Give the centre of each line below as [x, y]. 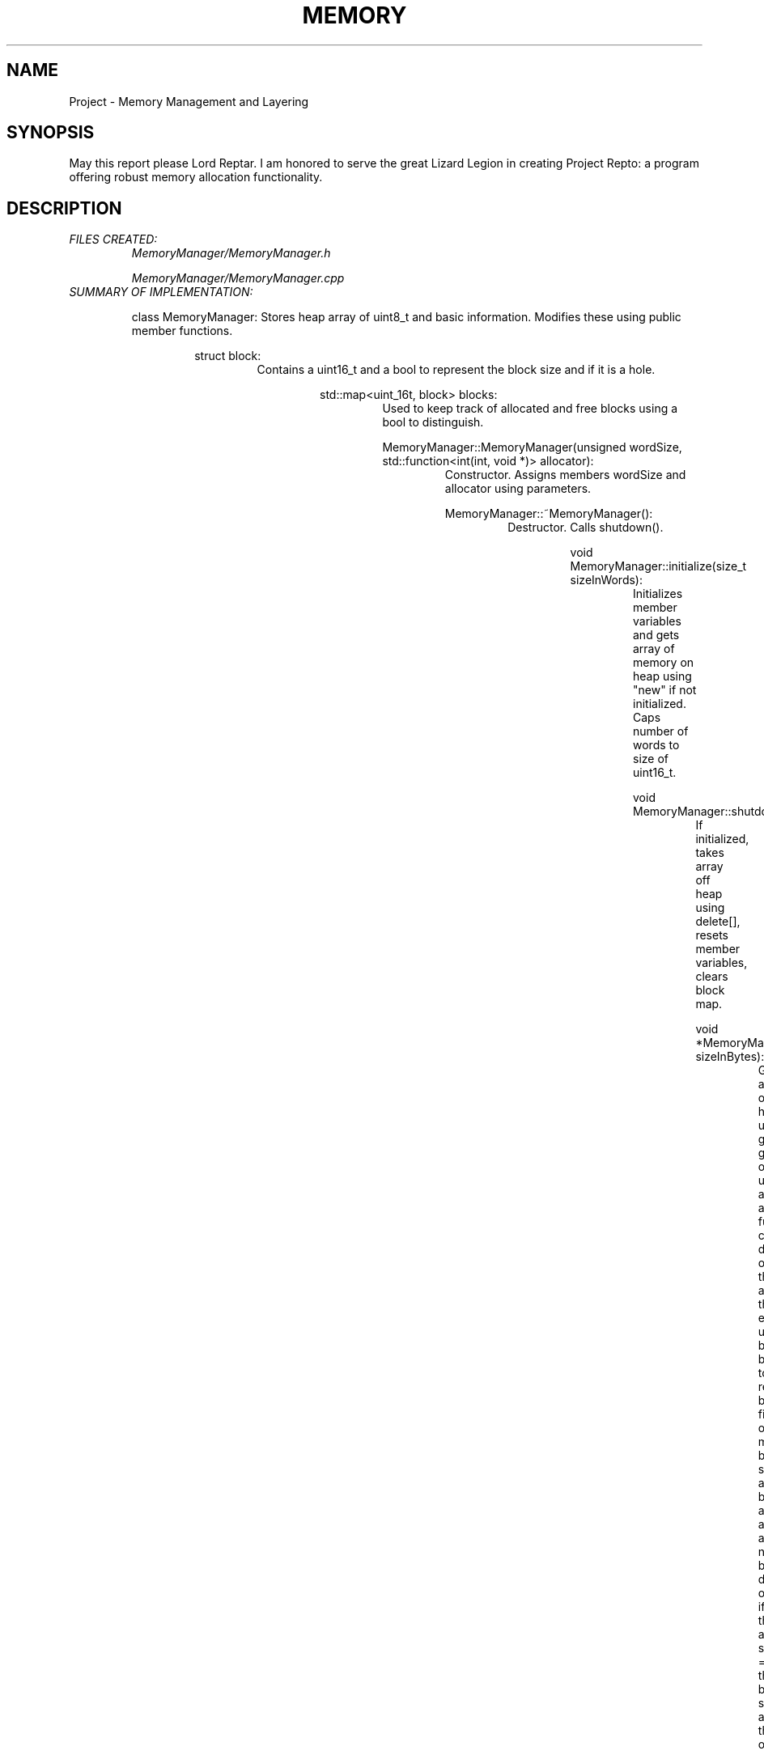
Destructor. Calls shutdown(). [586, 528]
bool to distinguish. [433, 422]
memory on [664, 663]
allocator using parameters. [518, 489]
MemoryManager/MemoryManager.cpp [238, 278]
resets [712, 935]
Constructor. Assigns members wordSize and [565, 475]
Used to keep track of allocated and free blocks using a [530, 409]
